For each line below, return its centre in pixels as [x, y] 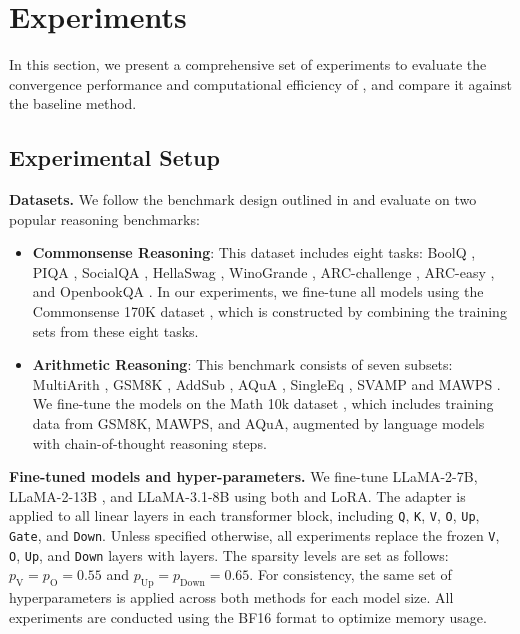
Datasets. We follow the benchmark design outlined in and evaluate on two [243, 199]
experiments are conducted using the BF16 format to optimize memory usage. [248, 616]
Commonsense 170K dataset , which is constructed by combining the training [269, 311]
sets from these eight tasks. [115, 330]
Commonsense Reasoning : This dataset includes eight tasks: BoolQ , [254, 252]
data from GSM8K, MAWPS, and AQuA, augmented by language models [258, 423]
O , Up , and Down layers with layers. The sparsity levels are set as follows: [229, 554]
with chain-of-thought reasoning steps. [149, 442]
